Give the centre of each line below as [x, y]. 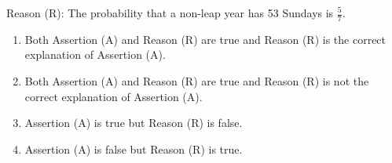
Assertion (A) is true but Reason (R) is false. [134, 123]
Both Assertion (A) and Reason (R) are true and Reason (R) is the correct [205, 39]
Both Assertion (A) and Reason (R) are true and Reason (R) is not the [197, 81]
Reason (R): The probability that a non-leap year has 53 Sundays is [170, 13]
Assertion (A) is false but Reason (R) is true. [134, 149]
